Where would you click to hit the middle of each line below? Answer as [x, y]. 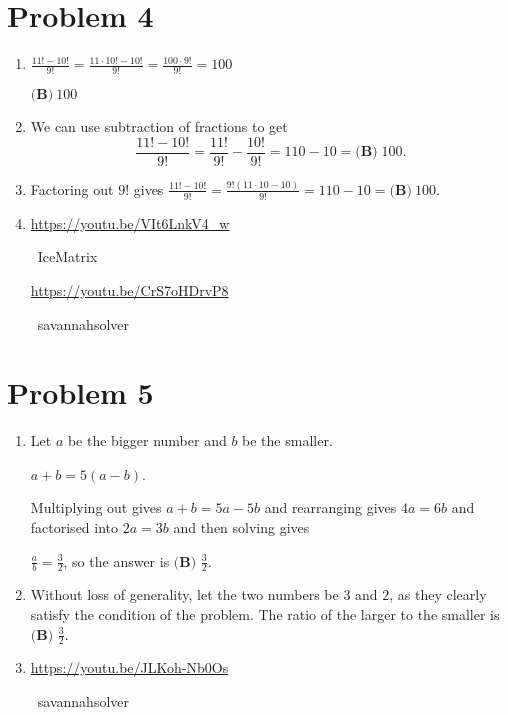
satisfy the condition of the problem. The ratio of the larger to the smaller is [265, 614]
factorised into [74, 527]
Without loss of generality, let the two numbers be [184, 594]
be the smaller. [287, 440]
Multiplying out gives [96, 507]
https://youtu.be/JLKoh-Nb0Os [129, 667]
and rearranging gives [330, 507]
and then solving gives [241, 527]
